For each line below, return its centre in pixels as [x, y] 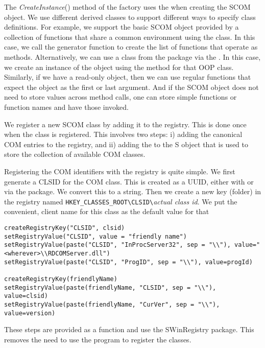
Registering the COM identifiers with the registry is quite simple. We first [120, 171]
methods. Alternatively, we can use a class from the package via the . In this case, [132, 56]
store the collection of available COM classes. [75, 154]
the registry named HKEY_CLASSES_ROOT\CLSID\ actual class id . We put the [121, 201]
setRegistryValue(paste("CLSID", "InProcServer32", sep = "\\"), [117, 245]
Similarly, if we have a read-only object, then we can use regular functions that [128, 77]
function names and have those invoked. [66, 107]
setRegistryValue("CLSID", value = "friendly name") [95, 236]
